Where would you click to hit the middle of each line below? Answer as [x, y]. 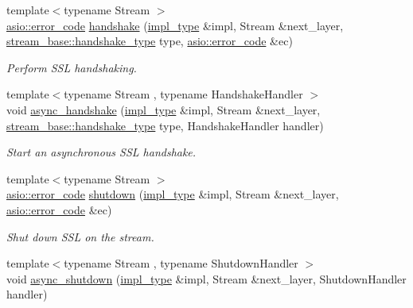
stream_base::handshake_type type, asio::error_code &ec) [150, 41]
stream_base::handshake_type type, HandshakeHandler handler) [165, 125]
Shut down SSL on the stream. [80, 236]
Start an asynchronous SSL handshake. [101, 152]
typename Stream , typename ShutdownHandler [181, 263]
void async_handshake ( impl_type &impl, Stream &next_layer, [164, 109]
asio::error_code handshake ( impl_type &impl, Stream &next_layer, [175, 25]
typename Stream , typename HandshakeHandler [183, 94]
